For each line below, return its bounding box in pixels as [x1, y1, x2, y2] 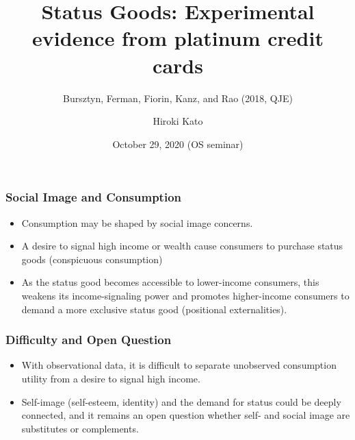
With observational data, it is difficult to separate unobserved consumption [21, 358, 337, 372]
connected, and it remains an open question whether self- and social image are [21, 408, 350, 422]
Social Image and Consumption [5, 188, 182, 206]
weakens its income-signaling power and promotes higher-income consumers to [21, 288, 350, 302]
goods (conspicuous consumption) [21, 252, 163, 266]
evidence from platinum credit [32, 24, 324, 52]
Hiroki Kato [153, 114, 203, 128]
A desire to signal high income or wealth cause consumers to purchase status [21, 239, 343, 253]
